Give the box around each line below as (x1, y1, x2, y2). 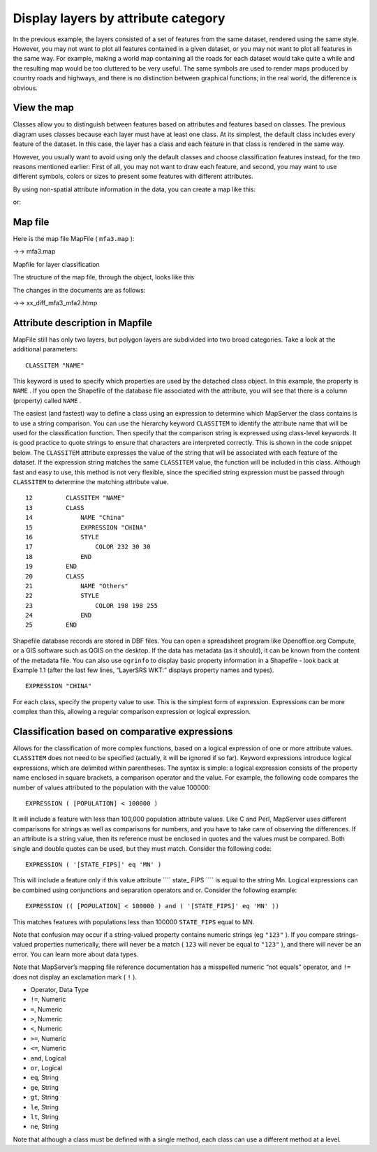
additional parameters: (13, 345, 78, 353)
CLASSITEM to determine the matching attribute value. (13, 477, 169, 486)
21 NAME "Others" (25, 582, 129, 590)
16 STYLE (25, 533, 99, 541)
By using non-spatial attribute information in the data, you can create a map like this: (13, 185, 256, 194)
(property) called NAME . (13, 396, 82, 404)
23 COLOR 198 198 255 (25, 601, 158, 609)
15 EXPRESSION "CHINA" (25, 523, 147, 531)
